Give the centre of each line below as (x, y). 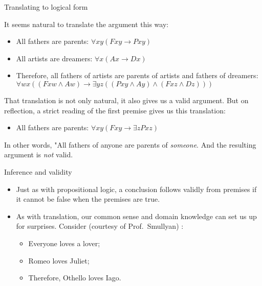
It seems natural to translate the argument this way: (86, 24)
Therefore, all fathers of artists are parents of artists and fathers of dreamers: (137, 75)
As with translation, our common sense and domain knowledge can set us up (136, 216)
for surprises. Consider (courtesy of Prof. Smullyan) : (100, 226)
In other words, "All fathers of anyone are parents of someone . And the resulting (130, 144)
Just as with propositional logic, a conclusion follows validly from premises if (136, 189)
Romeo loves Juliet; (59, 260)
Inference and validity (38, 171)
